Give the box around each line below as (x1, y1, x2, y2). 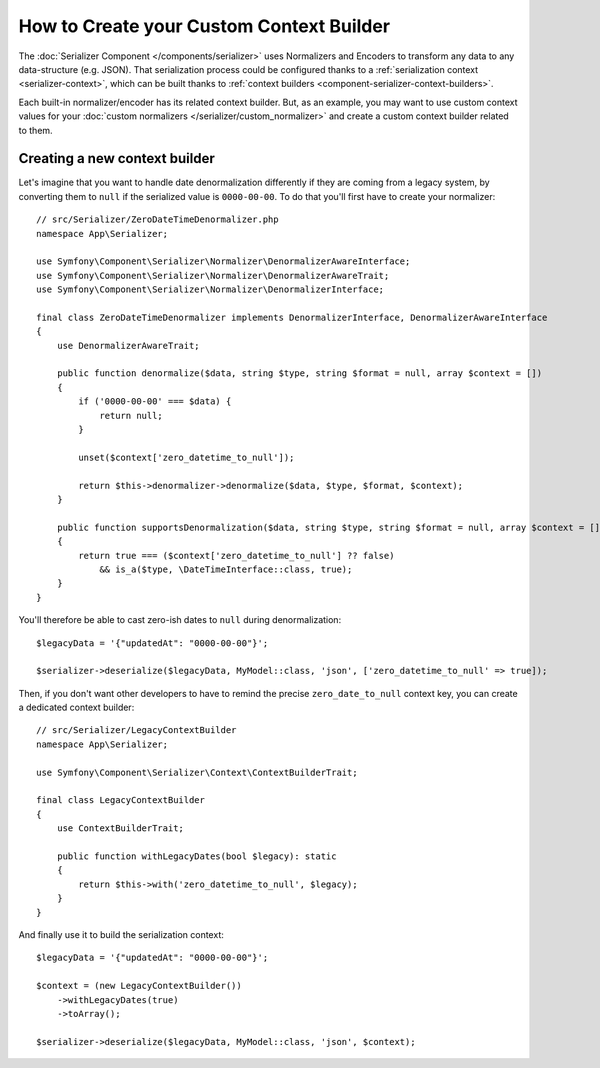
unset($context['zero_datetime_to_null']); (78, 451, 295, 463)
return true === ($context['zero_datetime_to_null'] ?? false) (78, 550, 395, 561)
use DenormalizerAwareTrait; (56, 340, 200, 351)
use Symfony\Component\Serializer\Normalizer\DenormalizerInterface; (36, 284, 385, 295)
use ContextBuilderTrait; (56, 823, 185, 834)
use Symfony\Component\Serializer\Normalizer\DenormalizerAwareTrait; (36, 270, 390, 281)
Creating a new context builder (18, 150, 215, 167)
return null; (99, 410, 164, 421)
